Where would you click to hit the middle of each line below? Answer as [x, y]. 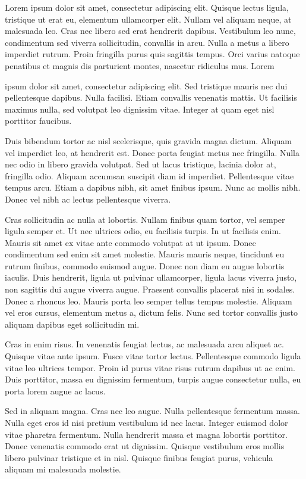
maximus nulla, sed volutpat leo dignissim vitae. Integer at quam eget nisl [140, 109]
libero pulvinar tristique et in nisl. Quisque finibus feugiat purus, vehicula [139, 457]
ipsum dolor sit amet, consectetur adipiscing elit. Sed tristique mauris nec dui [146, 85]
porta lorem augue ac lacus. [55, 391]
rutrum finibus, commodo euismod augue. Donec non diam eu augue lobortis [145, 265]
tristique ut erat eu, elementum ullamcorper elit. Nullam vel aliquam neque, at [148, 19]
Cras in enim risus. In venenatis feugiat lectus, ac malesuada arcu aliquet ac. [144, 344]
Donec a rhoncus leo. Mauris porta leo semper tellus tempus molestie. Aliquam [149, 301]
